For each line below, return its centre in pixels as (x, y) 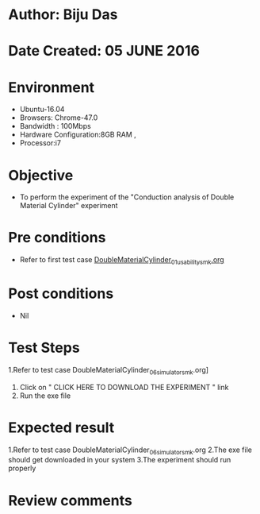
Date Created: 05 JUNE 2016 (104, 51)
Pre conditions (57, 238)
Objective (41, 175)
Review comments (70, 500)
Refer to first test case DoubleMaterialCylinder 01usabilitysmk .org (122, 261)
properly (22, 468)
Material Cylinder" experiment (69, 206)
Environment (52, 87)
